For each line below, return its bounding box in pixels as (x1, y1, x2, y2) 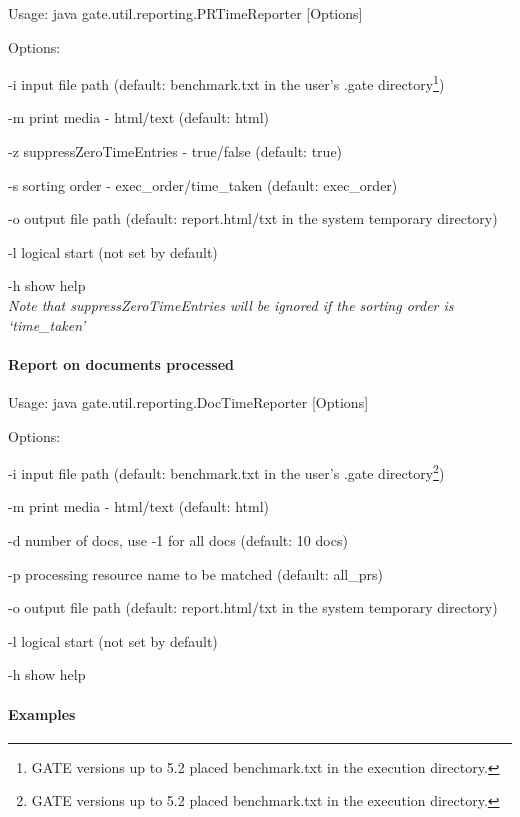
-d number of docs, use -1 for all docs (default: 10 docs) (8, 530, 348, 551)
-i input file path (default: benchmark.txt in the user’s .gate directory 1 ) (8, 71, 445, 94)
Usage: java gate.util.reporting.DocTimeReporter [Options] (8, 391, 369, 412)
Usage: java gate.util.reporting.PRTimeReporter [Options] (8, 3, 363, 23)
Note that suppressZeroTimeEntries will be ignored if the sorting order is (8, 295, 454, 315)
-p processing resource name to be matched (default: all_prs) (8, 563, 383, 584)
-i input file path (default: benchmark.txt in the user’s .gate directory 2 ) (8, 460, 445, 483)
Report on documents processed (8, 353, 234, 374)
